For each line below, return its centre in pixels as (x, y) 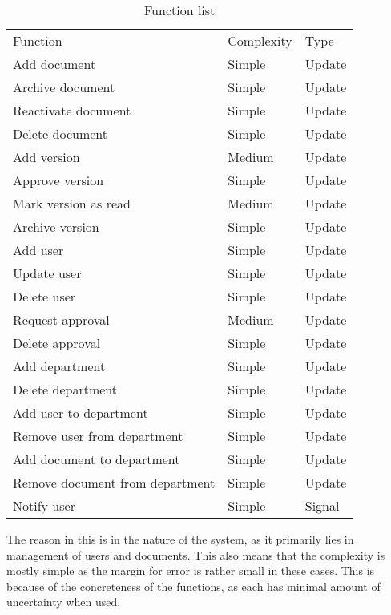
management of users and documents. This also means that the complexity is (196, 554)
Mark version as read (72, 203)
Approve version (58, 180)
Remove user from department (98, 436)
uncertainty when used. (64, 602)
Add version (46, 157)
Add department (59, 366)
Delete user (44, 296)
